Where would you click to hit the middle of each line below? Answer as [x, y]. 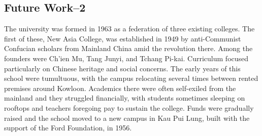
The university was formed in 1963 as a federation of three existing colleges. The [129, 29]
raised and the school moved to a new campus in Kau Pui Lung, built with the [127, 118]
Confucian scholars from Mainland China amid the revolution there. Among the [128, 48]
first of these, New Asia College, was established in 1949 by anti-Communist [123, 38]
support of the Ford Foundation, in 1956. [68, 128]
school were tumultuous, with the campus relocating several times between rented [131, 78]
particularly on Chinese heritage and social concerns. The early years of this [122, 68]
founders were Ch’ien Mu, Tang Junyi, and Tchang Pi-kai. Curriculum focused [126, 58]
